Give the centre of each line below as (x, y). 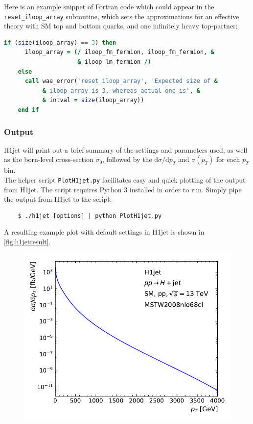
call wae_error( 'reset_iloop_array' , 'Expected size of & (121, 81)
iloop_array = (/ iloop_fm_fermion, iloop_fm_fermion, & (119, 52)
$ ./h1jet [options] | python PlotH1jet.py (90, 216)
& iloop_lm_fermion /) (114, 62)
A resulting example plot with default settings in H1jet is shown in (104, 232)
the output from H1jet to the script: (58, 199)
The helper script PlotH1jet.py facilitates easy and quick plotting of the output (125, 180)
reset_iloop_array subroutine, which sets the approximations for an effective (122, 16)
